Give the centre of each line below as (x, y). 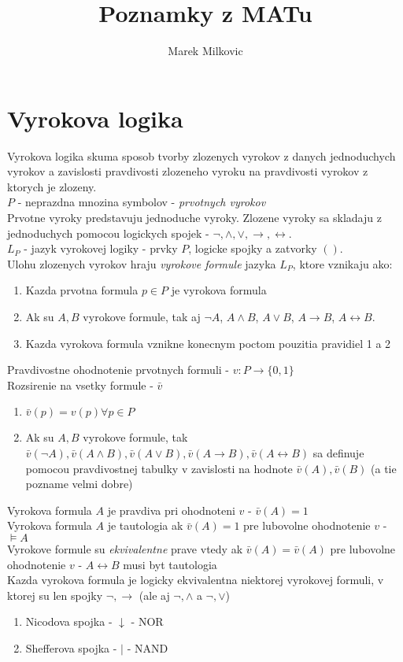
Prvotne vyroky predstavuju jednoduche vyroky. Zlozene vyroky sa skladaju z (194, 218)
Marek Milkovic (205, 51)
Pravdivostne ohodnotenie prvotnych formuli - (118, 370)
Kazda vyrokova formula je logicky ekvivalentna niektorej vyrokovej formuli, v (196, 580)
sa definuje (338, 452)
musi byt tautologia (170, 564)
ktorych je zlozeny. (52, 186)
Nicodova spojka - (69, 621)
